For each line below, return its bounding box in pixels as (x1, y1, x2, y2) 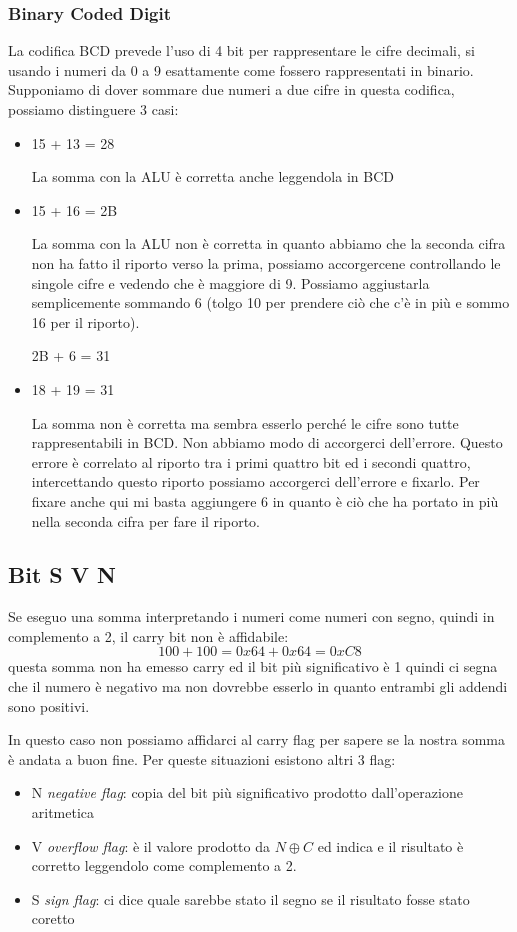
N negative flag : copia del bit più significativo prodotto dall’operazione (31, 782, 463, 803)
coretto (31, 908, 75, 929)
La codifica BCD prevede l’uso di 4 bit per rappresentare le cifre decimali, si (8, 40, 475, 61)
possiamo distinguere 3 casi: (8, 99, 179, 119)
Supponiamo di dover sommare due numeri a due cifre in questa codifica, (8, 79, 455, 100)
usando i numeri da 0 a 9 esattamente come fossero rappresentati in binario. (8, 59, 474, 80)
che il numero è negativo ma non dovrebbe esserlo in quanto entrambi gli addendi (8, 676, 508, 697)
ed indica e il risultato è (317, 835, 464, 856)
